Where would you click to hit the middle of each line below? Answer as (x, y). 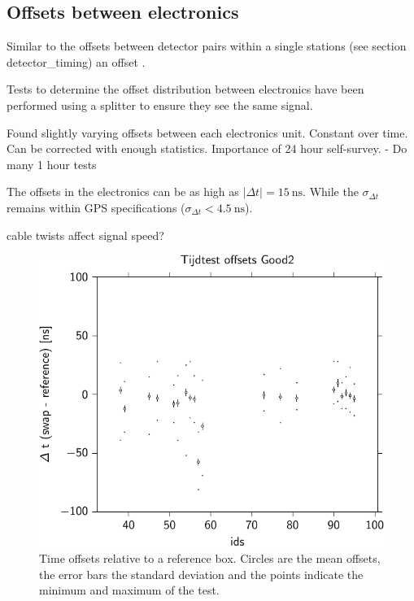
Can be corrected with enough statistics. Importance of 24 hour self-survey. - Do (207, 148)
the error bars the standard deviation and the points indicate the (201, 574)
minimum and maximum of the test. (129, 590)
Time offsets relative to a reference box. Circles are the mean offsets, (210, 558)
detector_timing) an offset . (76, 61)
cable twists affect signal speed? (85, 235)
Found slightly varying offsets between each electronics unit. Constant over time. (207, 132)
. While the (331, 192)
